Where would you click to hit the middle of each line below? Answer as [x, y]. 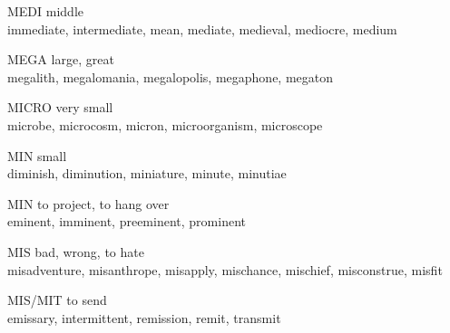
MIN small [37, 155]
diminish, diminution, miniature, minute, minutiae [147, 173]
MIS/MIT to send [57, 300]
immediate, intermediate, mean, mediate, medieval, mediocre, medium [202, 29]
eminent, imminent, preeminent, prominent [127, 221]
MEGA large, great [61, 59]
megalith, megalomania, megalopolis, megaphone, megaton [171, 76]
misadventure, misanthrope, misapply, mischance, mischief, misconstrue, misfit [225, 269]
